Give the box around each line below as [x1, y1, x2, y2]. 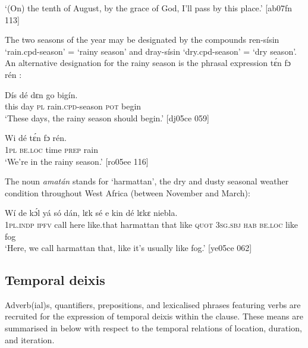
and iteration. [5, 333, 55, 346]
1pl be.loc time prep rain [5, 143, 98, 155]
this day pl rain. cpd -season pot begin [5, 100, 142, 112]
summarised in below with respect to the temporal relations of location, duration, [5, 322, 302, 334]
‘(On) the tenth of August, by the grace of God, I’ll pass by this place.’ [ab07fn [5, 2, 293, 14]
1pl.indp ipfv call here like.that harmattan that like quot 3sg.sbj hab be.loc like [5, 218, 298, 230]
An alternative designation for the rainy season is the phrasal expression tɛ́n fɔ [5, 57, 291, 69]
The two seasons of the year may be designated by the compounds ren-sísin [5, 33, 279, 46]
